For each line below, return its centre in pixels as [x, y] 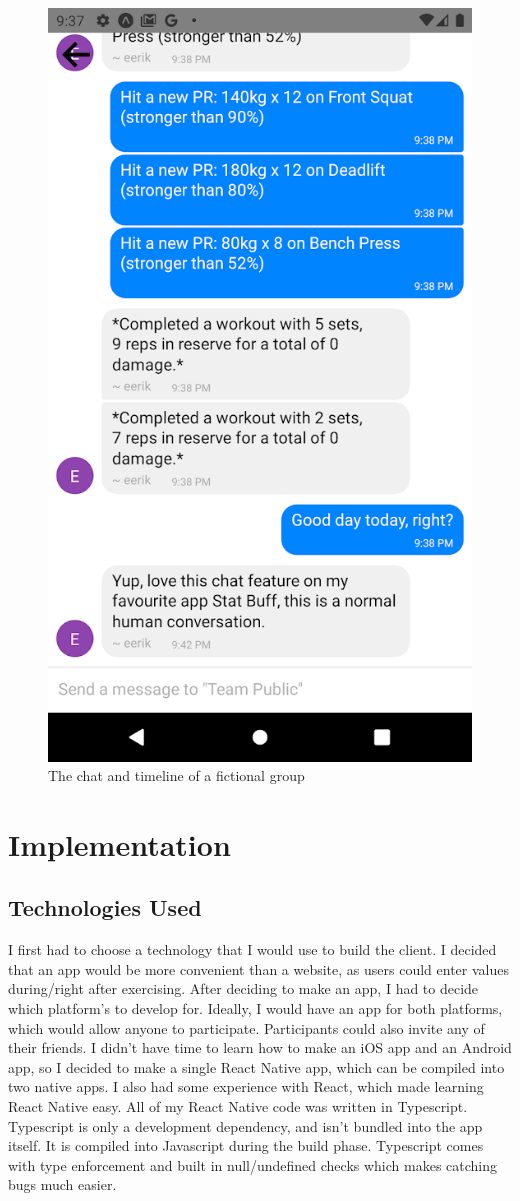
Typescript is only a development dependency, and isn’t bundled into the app [245, 1125]
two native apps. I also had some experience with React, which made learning [246, 1086]
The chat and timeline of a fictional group [176, 775]
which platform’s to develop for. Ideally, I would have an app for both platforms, [255, 1008]
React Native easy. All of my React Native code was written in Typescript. [238, 1106]
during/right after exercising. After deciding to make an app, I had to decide [243, 988]
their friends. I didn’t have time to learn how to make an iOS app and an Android [260, 1047]
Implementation [119, 843]
